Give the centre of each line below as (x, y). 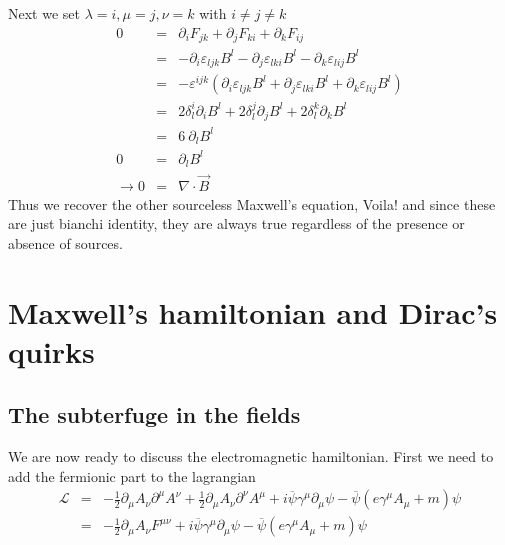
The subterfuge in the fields (154, 414)
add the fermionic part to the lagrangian (132, 475)
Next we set (44, 13)
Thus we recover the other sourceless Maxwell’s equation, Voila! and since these (252, 203)
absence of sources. (65, 242)
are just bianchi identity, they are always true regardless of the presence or (236, 223)
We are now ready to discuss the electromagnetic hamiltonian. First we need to (251, 456)
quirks (51, 350)
